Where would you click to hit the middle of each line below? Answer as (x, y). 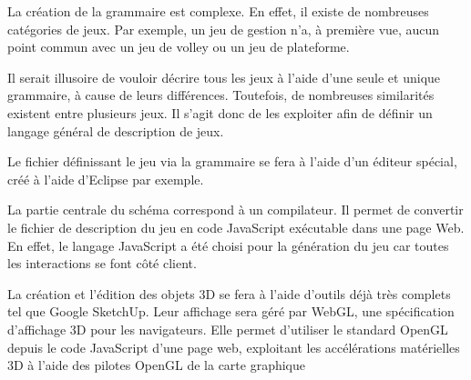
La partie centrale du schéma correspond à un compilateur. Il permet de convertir (235, 210)
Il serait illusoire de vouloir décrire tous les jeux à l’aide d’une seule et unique (224, 77)
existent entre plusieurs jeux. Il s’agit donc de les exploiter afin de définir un (220, 112)
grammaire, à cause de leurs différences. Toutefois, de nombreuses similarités (221, 95)
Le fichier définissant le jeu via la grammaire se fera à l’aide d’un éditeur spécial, (232, 161)
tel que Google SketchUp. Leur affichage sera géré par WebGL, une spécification (231, 311)
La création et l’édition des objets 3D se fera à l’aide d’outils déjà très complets (229, 293)
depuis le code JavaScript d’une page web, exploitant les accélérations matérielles (234, 347)
